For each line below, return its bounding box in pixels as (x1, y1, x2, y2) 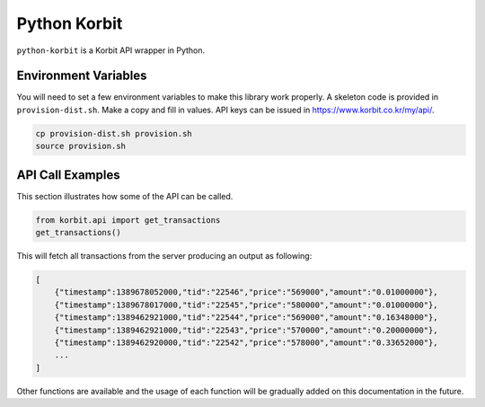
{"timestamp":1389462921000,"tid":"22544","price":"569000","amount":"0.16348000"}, (54, 313, 439, 323)
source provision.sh (35, 141, 126, 152)
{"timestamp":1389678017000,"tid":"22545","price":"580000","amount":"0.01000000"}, (54, 299, 439, 310)
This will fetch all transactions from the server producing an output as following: (16, 251, 313, 261)
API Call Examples (16, 167, 120, 182)
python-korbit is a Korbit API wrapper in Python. (16, 45, 206, 56)
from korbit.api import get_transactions (35, 215, 221, 225)
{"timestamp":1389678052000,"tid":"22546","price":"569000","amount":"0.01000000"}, (54, 288, 439, 297)
